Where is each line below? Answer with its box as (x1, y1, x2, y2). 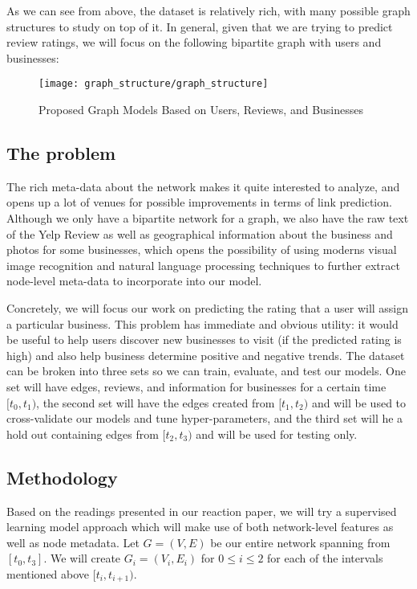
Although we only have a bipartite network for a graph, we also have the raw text (6, 210, 409, 227)
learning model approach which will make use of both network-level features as (6, 518, 394, 535)
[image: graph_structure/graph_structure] (38, 78, 269, 90)
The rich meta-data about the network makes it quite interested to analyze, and (6, 178, 400, 194)
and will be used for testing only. (196, 425, 358, 442)
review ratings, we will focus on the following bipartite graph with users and (6, 34, 382, 51)
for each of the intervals (267, 550, 383, 567)
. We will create (43, 550, 121, 567)
